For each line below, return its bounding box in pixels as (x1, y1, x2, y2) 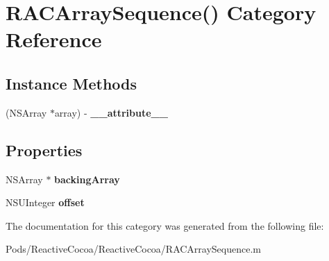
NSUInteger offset (6, 195, 85, 210)
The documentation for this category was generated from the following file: (6, 218, 324, 233)
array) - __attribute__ (54, 105, 168, 119)
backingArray (54, 171, 120, 186)
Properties (6, 139, 83, 160)
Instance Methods (6, 72, 137, 94)
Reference (6, 25, 102, 53)
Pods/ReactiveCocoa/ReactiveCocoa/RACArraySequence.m (6, 242, 262, 256)
